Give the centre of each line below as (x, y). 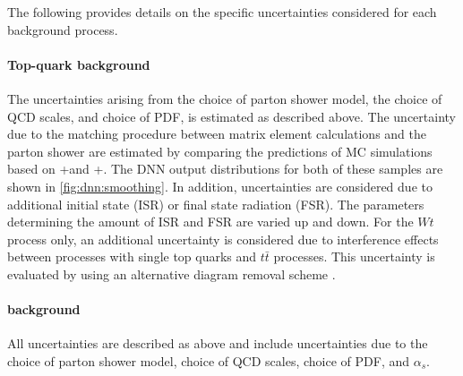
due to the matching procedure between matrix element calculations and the (217, 134)
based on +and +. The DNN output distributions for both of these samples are (225, 169)
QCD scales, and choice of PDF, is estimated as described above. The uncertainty (231, 116)
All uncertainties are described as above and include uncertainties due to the (218, 343)
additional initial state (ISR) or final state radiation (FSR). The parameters (216, 204)
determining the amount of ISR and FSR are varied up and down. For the (210, 222)
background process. (63, 29)
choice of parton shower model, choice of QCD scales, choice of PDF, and (209, 360)
